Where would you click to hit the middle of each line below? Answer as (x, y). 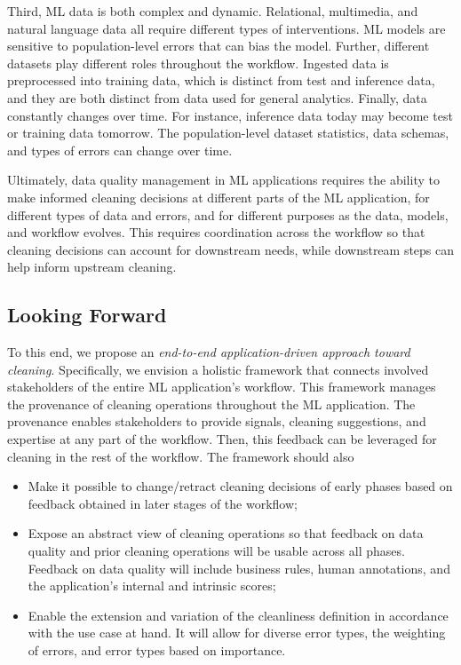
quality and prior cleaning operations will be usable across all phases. (216, 551)
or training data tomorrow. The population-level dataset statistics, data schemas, (228, 133)
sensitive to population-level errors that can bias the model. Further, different (219, 46)
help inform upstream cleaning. (92, 267)
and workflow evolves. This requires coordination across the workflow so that (216, 232)
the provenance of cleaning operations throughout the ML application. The (211, 404)
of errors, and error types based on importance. (157, 650)
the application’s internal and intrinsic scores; (152, 586)
